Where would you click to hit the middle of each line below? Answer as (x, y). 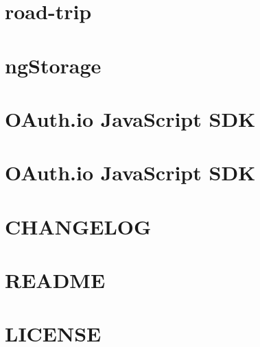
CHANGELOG (78, 226)
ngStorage (53, 65)
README (55, 280)
